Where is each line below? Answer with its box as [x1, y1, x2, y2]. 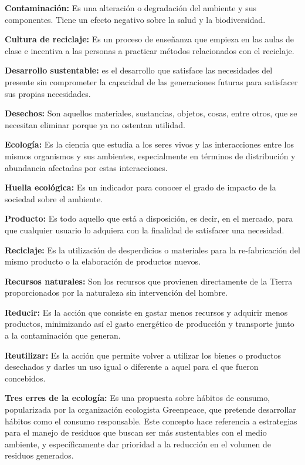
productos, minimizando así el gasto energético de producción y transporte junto [5, 317, 294, 330]
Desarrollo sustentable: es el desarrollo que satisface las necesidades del [5, 64, 273, 76]
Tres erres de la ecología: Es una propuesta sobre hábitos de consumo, [5, 392, 270, 404]
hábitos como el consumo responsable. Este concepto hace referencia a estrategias [5, 414, 297, 427]
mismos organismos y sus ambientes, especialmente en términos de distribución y [5, 149, 296, 162]
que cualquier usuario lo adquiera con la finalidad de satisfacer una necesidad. [5, 223, 284, 236]
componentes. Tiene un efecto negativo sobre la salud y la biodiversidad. [5, 13, 266, 25]
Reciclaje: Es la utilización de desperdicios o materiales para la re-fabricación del [5, 243, 300, 256]
